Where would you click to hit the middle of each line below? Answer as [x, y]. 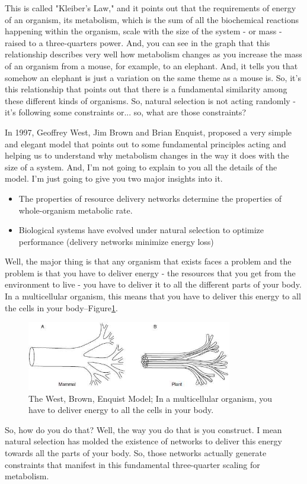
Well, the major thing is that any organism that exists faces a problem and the [148, 261]
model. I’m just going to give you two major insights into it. [114, 178]
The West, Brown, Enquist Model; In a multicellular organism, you [151, 398]
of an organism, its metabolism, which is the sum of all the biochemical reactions [152, 19]
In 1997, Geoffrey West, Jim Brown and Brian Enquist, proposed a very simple [148, 132]
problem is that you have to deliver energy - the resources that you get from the [150, 272]
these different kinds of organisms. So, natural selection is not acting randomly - [151, 100]
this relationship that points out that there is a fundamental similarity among [146, 89]
